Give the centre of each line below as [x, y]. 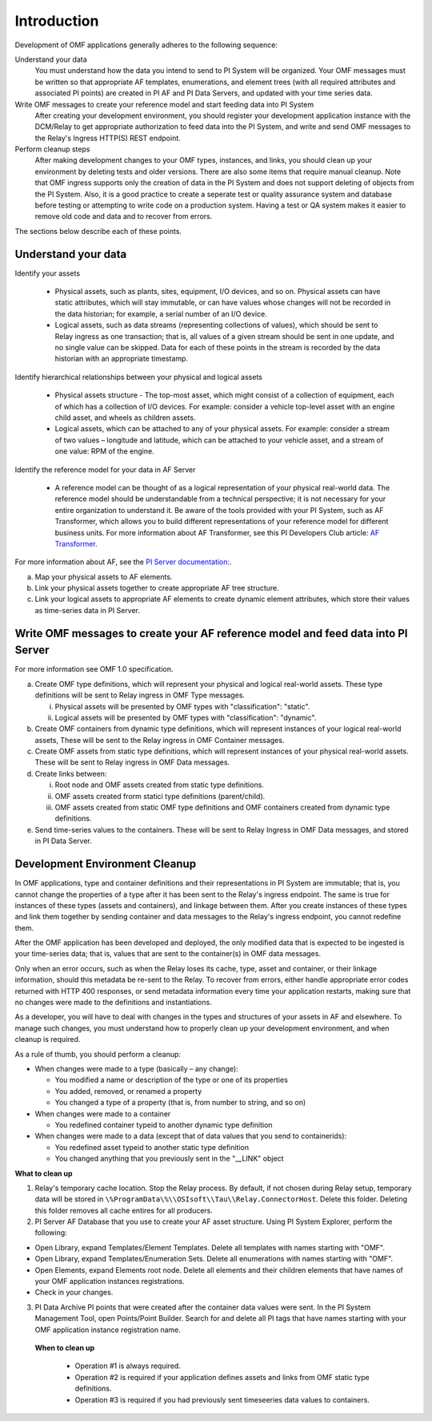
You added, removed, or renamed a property [128, 1091]
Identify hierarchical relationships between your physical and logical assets [139, 377]
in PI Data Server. [63, 841]
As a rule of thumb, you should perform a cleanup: [98, 1054]
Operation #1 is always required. [128, 1366]
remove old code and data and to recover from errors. [124, 216]
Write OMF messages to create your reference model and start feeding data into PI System [164, 104]
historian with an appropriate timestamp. [121, 359]
